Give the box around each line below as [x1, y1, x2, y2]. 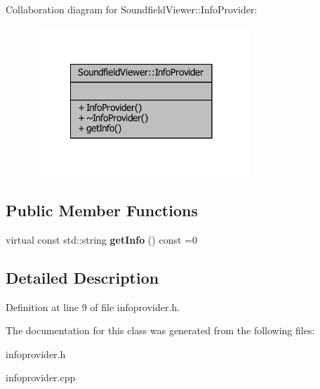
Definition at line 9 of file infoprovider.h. [6, 299, 180, 314]
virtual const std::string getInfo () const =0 [6, 232, 197, 246]
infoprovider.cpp [6, 370, 76, 385]
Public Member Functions [6, 199, 198, 220]
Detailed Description [6, 266, 159, 288]
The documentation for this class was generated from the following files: [6, 323, 315, 338]
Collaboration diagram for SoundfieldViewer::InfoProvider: [6, 2, 258, 16]
